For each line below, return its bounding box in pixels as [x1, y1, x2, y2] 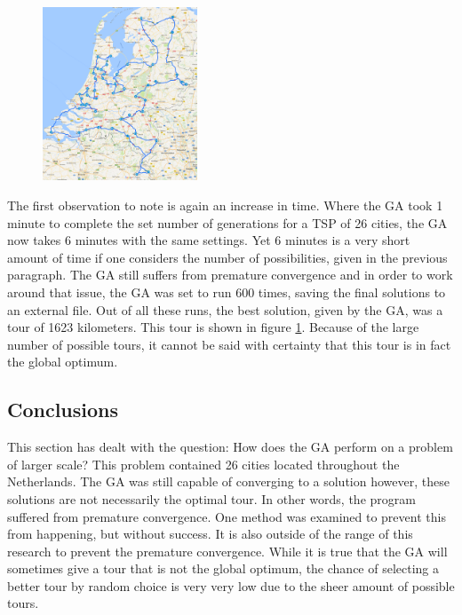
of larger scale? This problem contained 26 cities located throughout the [7, 454, 400, 473]
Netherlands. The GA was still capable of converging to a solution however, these [7, 472, 450, 491]
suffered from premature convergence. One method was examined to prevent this [7, 507, 446, 525]
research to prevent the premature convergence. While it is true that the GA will [7, 541, 448, 560]
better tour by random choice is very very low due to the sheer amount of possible [7, 576, 455, 595]
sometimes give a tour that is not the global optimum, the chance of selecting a [7, 559, 440, 578]
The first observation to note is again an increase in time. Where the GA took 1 [7, 195, 443, 214]
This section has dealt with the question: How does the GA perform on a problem [7, 438, 453, 456]
